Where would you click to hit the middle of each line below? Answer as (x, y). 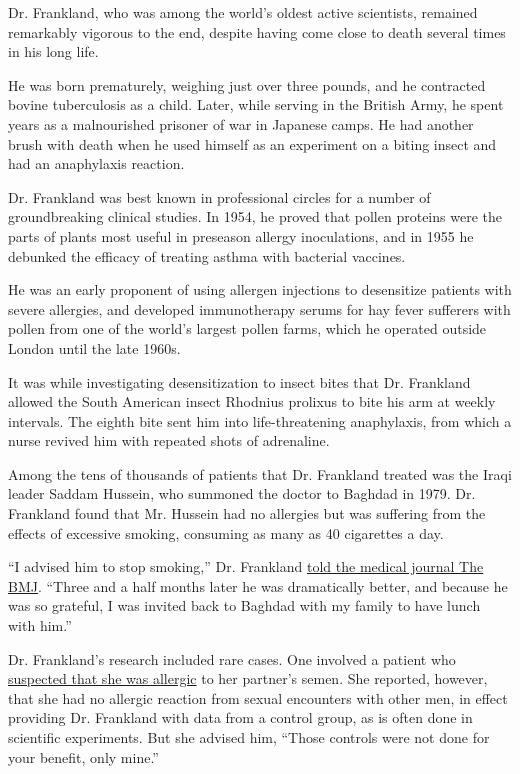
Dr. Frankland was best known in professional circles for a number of (219, 196)
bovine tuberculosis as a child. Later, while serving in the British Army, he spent (256, 104)
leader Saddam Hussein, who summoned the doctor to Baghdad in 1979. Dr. (242, 493)
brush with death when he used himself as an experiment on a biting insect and (252, 143)
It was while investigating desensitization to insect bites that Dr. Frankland (239, 381)
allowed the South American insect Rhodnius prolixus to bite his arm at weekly (252, 401)
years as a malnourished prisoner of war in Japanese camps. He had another (241, 123)
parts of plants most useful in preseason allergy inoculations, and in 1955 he (241, 235)
